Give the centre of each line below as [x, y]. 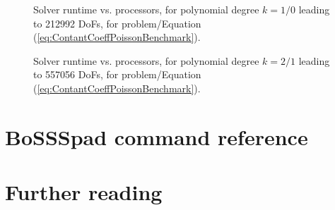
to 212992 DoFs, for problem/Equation [117, 23]
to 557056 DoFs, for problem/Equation [117, 74]
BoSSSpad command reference [157, 136]
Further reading [84, 192]
